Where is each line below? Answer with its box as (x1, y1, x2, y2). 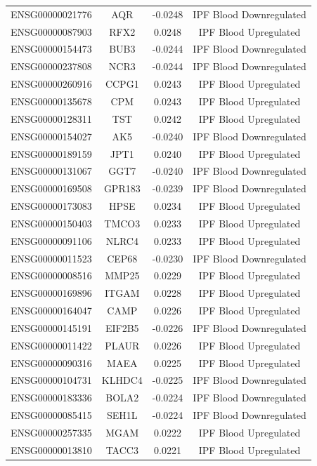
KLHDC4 (101, 373, 143, 387)
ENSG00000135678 (11, 93, 92, 108)
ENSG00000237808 (11, 59, 92, 74)
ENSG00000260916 (11, 76, 92, 91)
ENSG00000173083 (11, 199, 92, 213)
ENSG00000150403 (11, 215, 92, 230)
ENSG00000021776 (11, 6, 92, 21)
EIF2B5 (105, 320, 139, 335)
